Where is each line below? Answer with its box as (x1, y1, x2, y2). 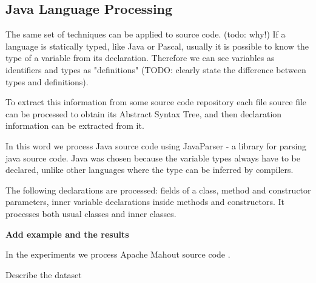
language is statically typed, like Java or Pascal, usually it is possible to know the (5, 39, 309, 52)
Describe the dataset (5, 268, 82, 281)
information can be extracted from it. (5, 119, 144, 132)
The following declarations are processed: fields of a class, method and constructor (5, 183, 311, 196)
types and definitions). (5, 75, 89, 88)
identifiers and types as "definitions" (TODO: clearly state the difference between (5, 63, 306, 76)
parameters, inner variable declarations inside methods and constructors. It (5, 195, 285, 208)
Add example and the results (5, 227, 129, 240)
